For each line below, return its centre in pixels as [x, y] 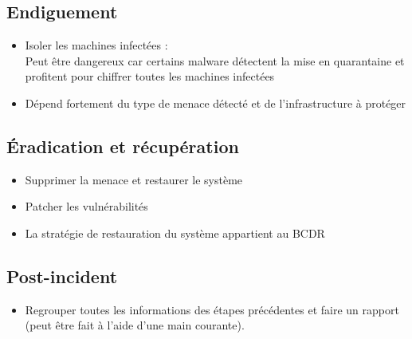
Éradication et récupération [123, 146]
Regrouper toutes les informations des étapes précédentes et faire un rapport [212, 309]
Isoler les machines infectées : [96, 45]
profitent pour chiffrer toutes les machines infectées [150, 76]
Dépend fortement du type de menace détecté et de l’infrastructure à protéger [216, 102]
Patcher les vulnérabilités [86, 206]
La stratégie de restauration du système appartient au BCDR [175, 233]
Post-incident [62, 276]
